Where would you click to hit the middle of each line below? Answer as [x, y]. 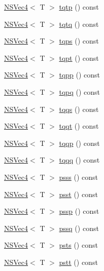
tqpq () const [80, 91]
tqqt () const [79, 126]
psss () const [79, 177]
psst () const [78, 194]
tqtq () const [79, 24]
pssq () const [79, 228]
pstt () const [78, 262]
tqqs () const [79, 109]
